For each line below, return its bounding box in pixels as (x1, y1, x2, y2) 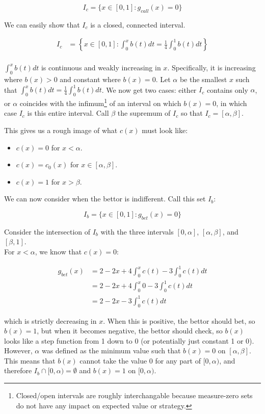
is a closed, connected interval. (90, 19, 185, 30)
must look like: (142, 124, 188, 135)
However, (4, 345, 33, 356)
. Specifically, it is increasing (167, 62, 256, 73)
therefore (4, 365, 32, 376)
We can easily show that (4, 19, 80, 30)
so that (180, 108, 203, 118)
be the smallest (179, 74, 227, 85)
